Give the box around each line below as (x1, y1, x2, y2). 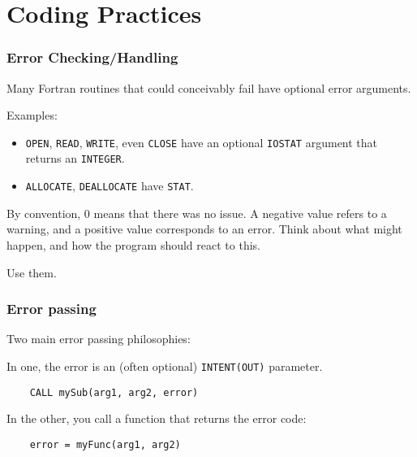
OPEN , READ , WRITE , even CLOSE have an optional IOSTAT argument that (25, 133, 378, 150)
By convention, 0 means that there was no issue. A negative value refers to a (6, 204, 387, 221)
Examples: (6, 107, 58, 124)
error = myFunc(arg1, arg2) (29, 438, 181, 450)
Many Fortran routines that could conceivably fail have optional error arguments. (6, 79, 411, 96)
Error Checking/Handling (6, 47, 178, 67)
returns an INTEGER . (25, 150, 125, 167)
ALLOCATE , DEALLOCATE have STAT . (25, 177, 194, 194)
